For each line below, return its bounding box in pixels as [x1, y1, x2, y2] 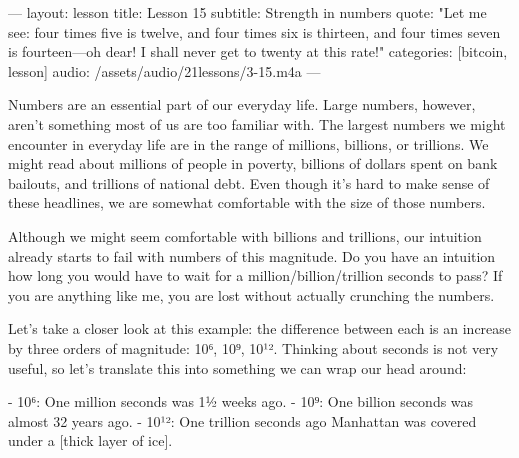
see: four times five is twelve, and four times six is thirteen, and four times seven [8, 21, 501, 42]
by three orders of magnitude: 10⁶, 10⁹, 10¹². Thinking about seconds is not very [8, 337, 499, 358]
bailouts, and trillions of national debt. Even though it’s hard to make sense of [8, 172, 490, 193]
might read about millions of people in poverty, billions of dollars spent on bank [8, 153, 498, 174]
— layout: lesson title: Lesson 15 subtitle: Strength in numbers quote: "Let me [8, 2, 487, 22]
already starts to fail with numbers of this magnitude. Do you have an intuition [8, 245, 496, 266]
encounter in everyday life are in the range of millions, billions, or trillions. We [8, 133, 489, 154]
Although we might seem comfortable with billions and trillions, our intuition [8, 225, 482, 246]
